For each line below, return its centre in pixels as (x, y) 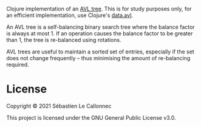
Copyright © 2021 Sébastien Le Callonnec (59, 106)
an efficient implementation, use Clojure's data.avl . (70, 15)
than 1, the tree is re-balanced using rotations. (64, 40)
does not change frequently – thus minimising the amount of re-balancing (98, 58)
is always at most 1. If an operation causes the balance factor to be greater (100, 33)
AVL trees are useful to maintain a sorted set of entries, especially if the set (100, 52)
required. (18, 64)
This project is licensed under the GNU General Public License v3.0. (91, 117)
